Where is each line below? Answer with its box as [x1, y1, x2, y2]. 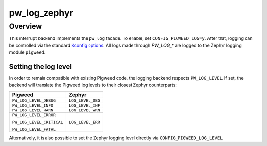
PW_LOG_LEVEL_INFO [12, 103, 54, 108]
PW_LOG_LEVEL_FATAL [12, 126, 56, 132]
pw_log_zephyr [9, 7, 74, 18]
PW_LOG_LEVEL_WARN [12, 108, 54, 113]
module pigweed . [9, 49, 45, 55]
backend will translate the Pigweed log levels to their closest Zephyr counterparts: [9, 82, 177, 88]
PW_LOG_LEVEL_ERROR [12, 112, 56, 118]
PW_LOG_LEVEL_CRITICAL [12, 119, 64, 125]
